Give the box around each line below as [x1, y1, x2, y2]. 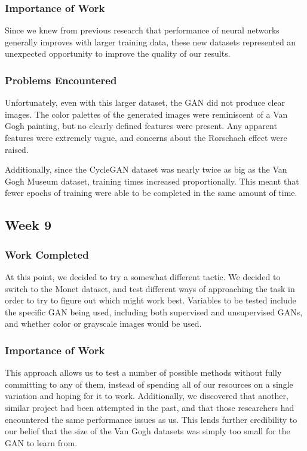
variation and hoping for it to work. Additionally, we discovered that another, [5, 389, 288, 402]
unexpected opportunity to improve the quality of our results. [5, 47, 231, 60]
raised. [5, 143, 29, 155]
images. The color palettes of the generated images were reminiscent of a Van [5, 108, 288, 120]
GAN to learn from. [5, 436, 78, 449]
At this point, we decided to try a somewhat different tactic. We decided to [5, 270, 281, 283]
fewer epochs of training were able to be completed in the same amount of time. [5, 186, 297, 199]
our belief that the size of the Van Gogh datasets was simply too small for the [5, 425, 290, 437]
